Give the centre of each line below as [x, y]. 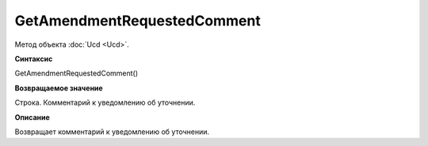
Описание [32, 117]
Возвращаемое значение [59, 88]
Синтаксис [34, 59]
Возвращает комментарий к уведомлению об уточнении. [112, 132]
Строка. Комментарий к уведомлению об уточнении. [105, 102]
